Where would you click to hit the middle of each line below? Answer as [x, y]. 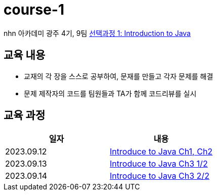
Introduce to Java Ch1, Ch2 [161, 152]
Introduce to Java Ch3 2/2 [160, 176]
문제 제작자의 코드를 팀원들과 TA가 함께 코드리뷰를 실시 [110, 93]
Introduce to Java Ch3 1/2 [159, 164]
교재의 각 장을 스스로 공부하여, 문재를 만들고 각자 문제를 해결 [119, 76]
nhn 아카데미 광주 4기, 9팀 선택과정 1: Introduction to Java [97, 33]
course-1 [34, 10]
